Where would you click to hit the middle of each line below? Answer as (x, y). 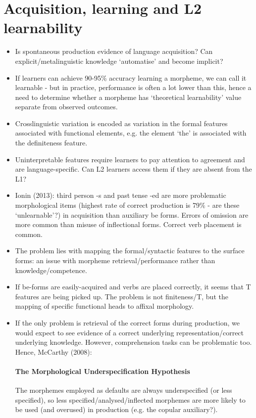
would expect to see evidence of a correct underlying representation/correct (129, 332)
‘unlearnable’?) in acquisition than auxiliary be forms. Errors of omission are (132, 214)
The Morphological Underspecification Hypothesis (102, 371)
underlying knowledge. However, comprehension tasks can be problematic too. (133, 342)
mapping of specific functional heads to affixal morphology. (104, 306)
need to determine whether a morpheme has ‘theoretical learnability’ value (128, 97)
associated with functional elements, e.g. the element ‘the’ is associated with (131, 133)
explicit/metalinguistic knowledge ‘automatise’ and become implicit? (119, 61)
